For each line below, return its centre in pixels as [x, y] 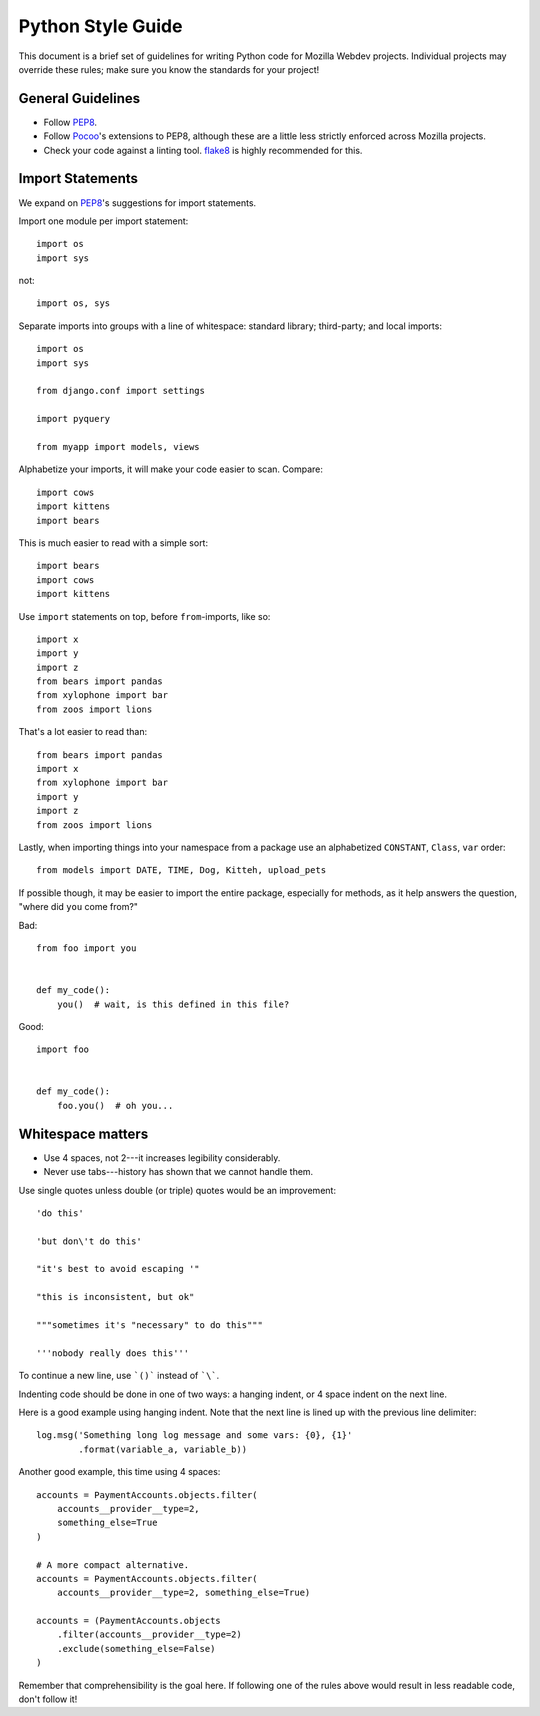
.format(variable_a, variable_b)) [163, 1449]
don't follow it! [48, 1699]
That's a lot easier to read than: [83, 732]
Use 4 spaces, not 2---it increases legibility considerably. [162, 1157]
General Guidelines [79, 98]
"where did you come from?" [78, 907]
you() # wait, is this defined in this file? [173, 1004]
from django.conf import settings [120, 391]
